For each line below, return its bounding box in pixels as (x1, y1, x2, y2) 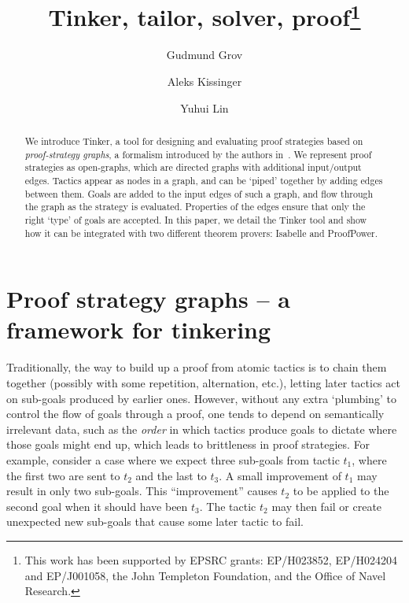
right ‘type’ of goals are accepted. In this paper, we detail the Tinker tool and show (24, 213, 367, 226)
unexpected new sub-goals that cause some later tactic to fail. (6, 513, 304, 530)
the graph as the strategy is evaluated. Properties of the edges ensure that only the (24, 200, 366, 213)
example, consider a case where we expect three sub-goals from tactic (6, 451, 340, 468)
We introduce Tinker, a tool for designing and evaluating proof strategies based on (24, 135, 363, 148)
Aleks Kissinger (167, 73, 242, 90)
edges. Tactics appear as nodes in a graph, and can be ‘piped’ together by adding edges (24, 174, 383, 187)
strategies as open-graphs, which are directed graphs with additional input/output (24, 161, 362, 174)
